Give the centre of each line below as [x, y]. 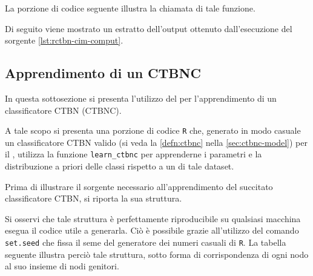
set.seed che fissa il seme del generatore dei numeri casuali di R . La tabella [146, 242]
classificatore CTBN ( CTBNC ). [63, 110]
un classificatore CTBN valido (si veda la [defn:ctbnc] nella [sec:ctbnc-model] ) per [156, 142]
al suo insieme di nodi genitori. [62, 266]
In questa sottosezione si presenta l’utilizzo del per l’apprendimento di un [141, 98]
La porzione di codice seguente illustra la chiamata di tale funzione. [130, 8]
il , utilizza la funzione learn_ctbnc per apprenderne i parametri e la [133, 154]
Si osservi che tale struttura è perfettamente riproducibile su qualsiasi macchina [153, 218]
